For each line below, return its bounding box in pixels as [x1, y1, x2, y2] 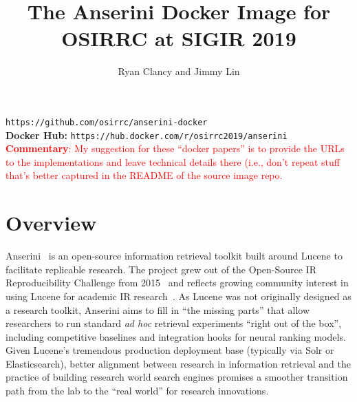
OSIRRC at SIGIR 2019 [61, 24, 296, 52]
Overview [6, 209, 97, 237]
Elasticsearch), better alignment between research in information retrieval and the [6, 356, 351, 370]
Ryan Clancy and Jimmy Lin [118, 64, 240, 78]
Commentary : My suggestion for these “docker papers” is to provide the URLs [6, 141, 345, 156]
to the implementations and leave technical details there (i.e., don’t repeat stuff [6, 154, 340, 169]
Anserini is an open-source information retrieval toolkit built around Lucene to [6, 248, 343, 263]
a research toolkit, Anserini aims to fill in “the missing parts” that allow [6, 302, 310, 317]
